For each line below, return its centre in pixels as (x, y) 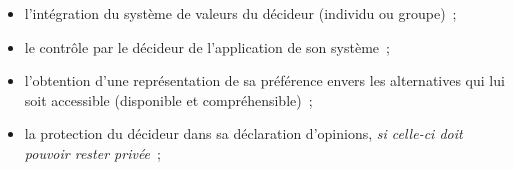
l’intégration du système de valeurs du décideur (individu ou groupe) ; (240, 13)
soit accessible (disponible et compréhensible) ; (168, 99)
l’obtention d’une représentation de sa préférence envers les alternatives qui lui (264, 80)
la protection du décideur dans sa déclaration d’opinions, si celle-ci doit (243, 133)
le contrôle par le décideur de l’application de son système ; (207, 46)
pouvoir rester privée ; (92, 152)
